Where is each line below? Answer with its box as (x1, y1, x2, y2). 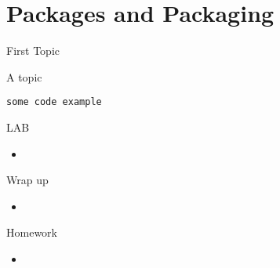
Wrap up (6, 172, 49, 188)
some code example (6, 96, 102, 108)
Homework (6, 224, 57, 241)
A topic (6, 68, 42, 85)
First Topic (6, 42, 60, 59)
